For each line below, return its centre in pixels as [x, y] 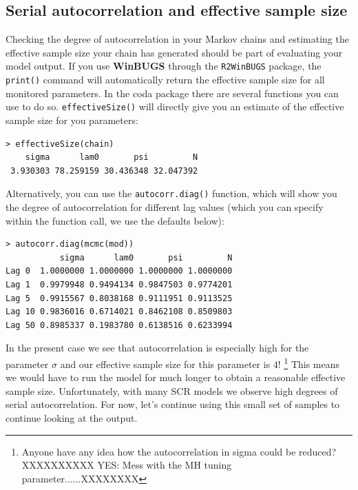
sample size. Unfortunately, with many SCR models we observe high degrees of [172, 390]
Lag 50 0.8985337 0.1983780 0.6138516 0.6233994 [119, 325]
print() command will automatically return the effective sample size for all [165, 80]
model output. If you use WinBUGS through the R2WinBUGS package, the [164, 66]
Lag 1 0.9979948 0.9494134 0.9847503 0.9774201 [119, 284]
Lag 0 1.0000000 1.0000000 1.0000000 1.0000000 [119, 271]
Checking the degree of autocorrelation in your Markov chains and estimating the [177, 39]
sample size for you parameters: [72, 120]
